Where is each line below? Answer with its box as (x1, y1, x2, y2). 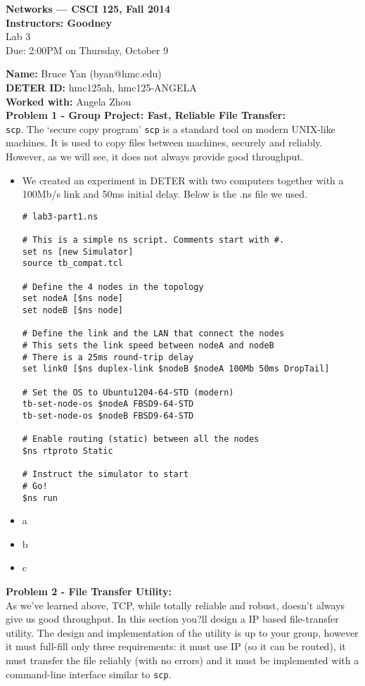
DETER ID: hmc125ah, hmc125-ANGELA (6, 80, 197, 94)
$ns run (22, 493, 58, 503)
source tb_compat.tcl (22, 258, 123, 269)
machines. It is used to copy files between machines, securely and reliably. (6, 135, 323, 150)
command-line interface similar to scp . (6, 666, 172, 681)
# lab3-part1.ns (22, 211, 98, 222)
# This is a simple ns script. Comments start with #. (22, 235, 285, 246)
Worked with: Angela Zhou (6, 94, 132, 108)
